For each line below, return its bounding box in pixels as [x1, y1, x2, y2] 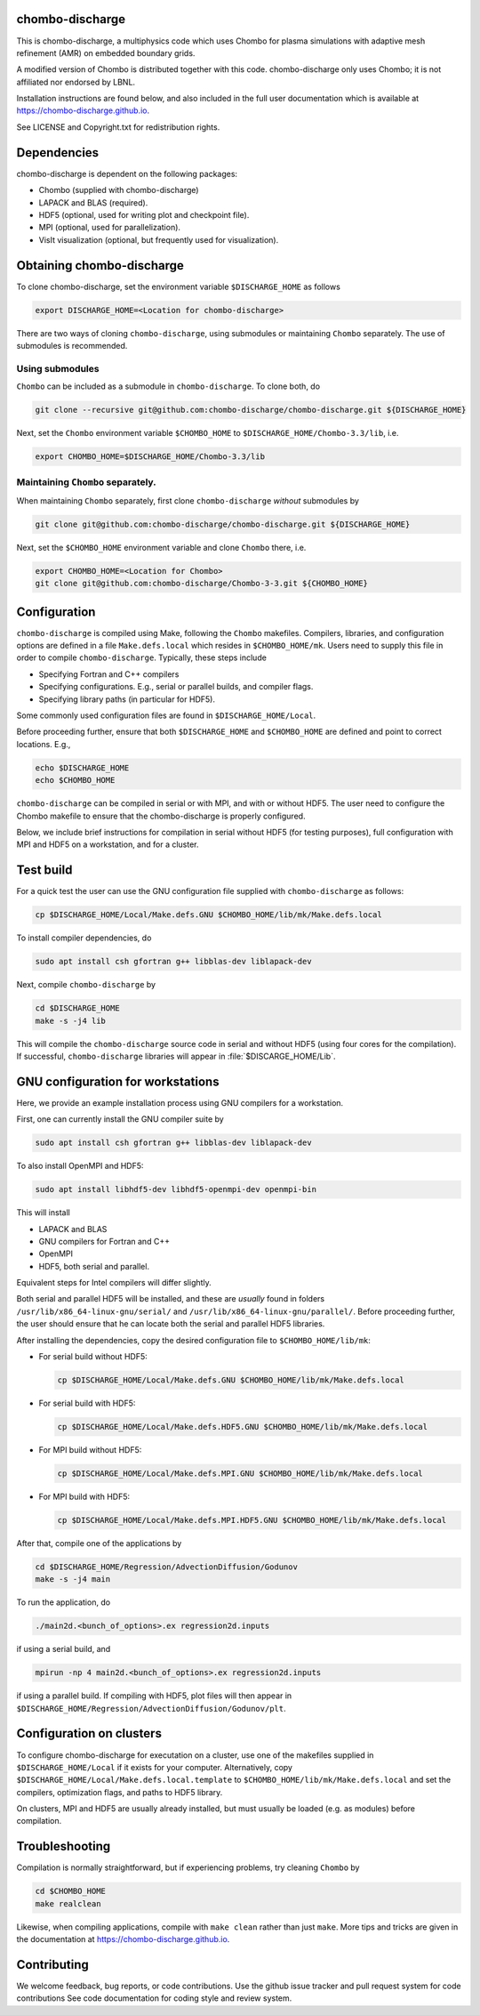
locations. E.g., [16, 738, 71, 749]
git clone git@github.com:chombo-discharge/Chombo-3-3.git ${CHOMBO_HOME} [35, 578, 369, 589]
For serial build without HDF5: [38, 1351, 148, 1362]
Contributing [16, 1957, 89, 1972]
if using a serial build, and [16, 1644, 111, 1655]
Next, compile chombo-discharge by [16, 979, 156, 990]
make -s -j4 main [35, 1575, 111, 1584]
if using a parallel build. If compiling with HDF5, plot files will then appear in [16, 1690, 292, 1701]
